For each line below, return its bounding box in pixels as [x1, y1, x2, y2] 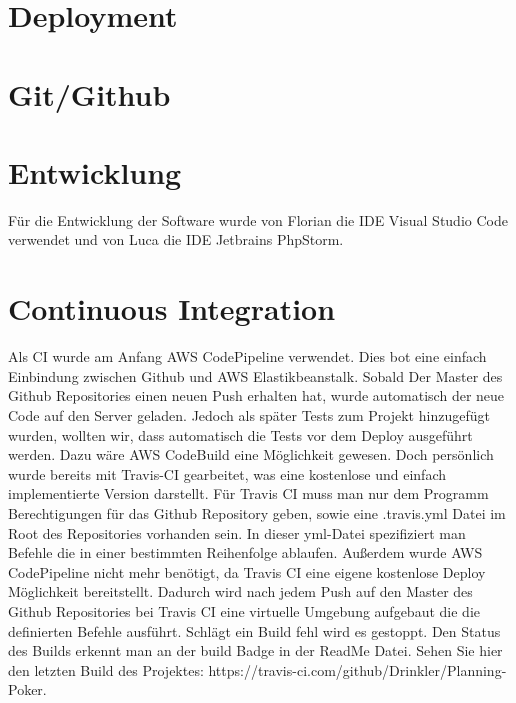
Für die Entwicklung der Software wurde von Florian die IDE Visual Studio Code [8, 209, 508, 230]
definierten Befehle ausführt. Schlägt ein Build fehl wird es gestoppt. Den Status [8, 620, 501, 641]
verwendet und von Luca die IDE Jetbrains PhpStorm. [8, 229, 344, 250]
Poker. [8, 679, 47, 700]
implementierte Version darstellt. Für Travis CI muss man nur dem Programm [8, 483, 489, 504]
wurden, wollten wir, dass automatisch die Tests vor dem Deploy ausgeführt [8, 424, 473, 445]
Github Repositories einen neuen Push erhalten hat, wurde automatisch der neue [8, 385, 505, 406]
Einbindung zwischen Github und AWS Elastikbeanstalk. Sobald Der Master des [8, 365, 503, 386]
